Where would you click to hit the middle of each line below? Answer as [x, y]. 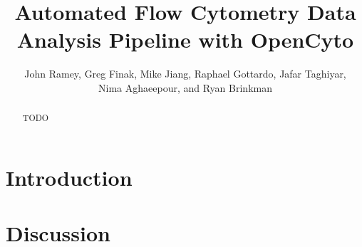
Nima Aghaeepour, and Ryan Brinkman [185, 87]
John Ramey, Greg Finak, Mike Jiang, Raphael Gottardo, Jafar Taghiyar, [185, 74]
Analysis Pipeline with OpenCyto [185, 40]
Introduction [69, 177]
